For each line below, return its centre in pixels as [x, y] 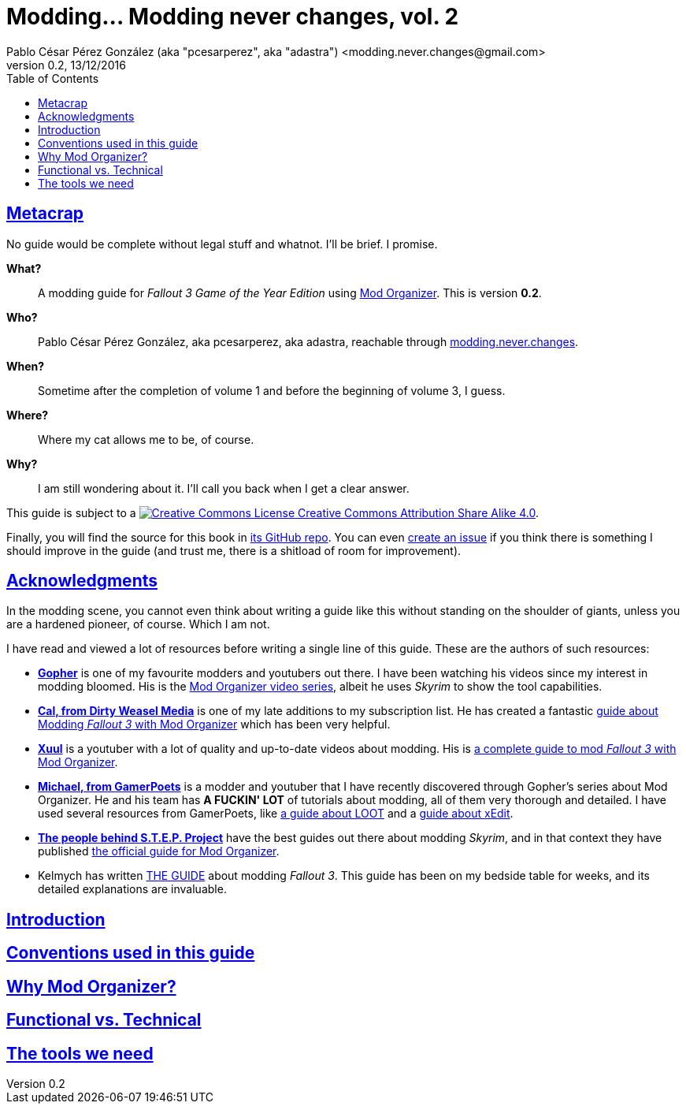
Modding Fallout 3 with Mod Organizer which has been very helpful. [214, 724]
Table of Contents [53, 78]
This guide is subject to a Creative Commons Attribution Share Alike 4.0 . [273, 512]
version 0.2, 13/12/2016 [66, 65]
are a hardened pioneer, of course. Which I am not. [138, 624]
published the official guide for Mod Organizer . [159, 851]
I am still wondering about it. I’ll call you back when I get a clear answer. [224, 488]
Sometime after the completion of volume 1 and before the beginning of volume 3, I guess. [272, 390]
